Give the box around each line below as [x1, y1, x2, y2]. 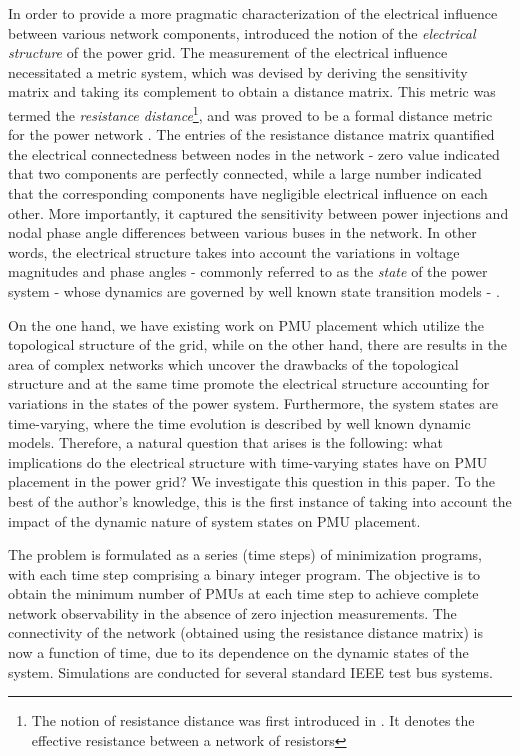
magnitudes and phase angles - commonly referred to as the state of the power [8, 261, 488, 282]
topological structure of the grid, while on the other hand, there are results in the [8, 334, 508, 355]
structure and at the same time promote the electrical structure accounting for [8, 373, 490, 394]
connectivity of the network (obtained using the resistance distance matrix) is [8, 622, 483, 643]
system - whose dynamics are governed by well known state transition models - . [8, 280, 500, 301]
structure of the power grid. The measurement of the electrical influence [8, 42, 448, 63]
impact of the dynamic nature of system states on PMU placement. [8, 510, 421, 531]
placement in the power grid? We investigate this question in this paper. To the [8, 471, 495, 492]
